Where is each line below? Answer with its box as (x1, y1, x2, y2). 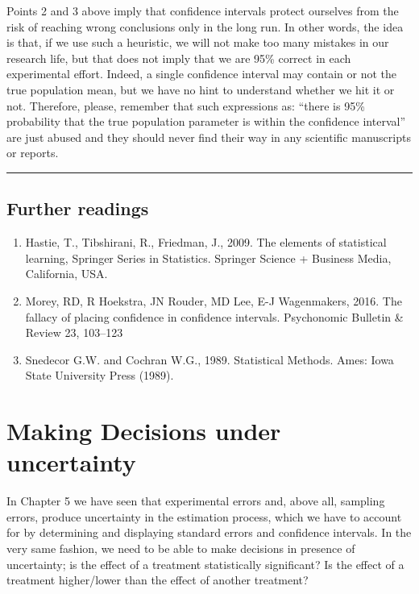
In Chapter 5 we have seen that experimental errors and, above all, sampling (6, 492, 385, 509)
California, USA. (25, 265, 108, 282)
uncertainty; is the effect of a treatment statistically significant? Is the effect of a (6, 555, 404, 572)
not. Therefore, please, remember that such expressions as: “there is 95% (6, 97, 365, 114)
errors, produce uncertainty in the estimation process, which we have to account (6, 508, 402, 525)
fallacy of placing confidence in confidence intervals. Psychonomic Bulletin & (25, 308, 404, 325)
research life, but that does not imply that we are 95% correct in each (6, 49, 351, 66)
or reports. (6, 144, 59, 161)
